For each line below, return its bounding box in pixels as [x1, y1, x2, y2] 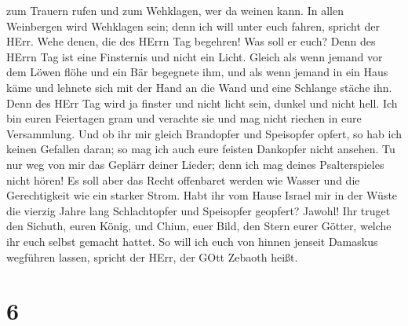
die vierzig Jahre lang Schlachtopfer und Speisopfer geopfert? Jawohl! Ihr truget [6, 202, 391, 218]
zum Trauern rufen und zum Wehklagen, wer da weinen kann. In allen [6, 2, 344, 18]
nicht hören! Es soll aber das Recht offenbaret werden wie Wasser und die [6, 171, 360, 188]
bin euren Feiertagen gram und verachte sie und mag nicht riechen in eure [6, 110, 362, 126]
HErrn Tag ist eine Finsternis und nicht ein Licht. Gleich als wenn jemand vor [6, 48, 383, 64]
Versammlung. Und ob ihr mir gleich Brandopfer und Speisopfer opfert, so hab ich [6, 125, 402, 141]
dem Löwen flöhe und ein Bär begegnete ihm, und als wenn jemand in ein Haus [6, 64, 388, 80]
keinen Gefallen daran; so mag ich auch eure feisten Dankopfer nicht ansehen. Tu [6, 141, 395, 157]
